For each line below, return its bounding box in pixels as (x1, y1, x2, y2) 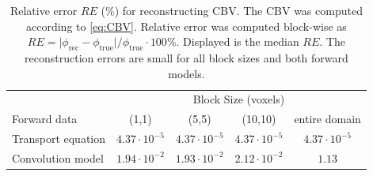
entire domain (294, 110, 361, 127)
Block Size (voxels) (192, 91, 285, 107)
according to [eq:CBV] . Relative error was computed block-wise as (26, 17, 347, 34)
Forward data (12, 110, 78, 127)
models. (168, 65, 205, 81)
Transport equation (12, 130, 106, 147)
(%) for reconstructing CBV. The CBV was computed (101, 2, 363, 18)
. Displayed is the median (176, 33, 299, 50)
